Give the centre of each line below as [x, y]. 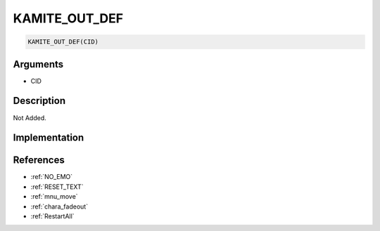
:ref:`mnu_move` [54, 197]
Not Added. [30, 118]
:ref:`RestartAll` [52, 216]
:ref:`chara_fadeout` [59, 206]
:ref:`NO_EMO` [52, 177]
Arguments [38, 64]
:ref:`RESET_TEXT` [57, 187]
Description [39, 101]
